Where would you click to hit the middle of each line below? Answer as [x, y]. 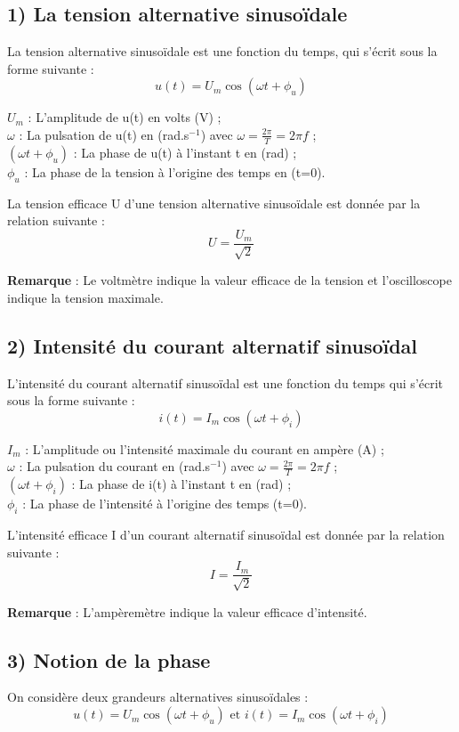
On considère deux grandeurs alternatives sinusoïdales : [158, 697]
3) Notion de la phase [109, 659]
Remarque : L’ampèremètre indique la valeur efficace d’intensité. [187, 611]
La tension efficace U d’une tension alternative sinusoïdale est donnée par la [214, 203]
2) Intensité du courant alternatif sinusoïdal [213, 345]
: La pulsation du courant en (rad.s [115, 466]
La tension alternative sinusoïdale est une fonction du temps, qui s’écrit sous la [222, 51]
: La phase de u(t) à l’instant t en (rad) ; [185, 152]
